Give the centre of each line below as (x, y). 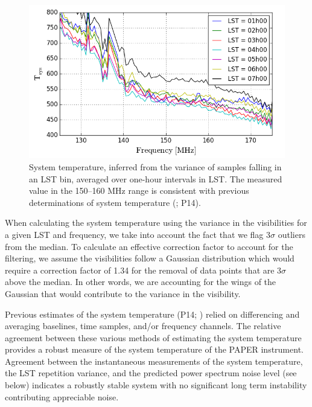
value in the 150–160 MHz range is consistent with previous (139, 191)
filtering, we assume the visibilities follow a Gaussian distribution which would (150, 258)
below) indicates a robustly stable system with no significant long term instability (156, 385)
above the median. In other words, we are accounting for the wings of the (141, 282)
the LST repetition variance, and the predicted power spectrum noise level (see (151, 373)
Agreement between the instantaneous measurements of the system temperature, (154, 361)
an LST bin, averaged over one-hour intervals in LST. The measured (156, 178)
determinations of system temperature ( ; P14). (115, 202)
